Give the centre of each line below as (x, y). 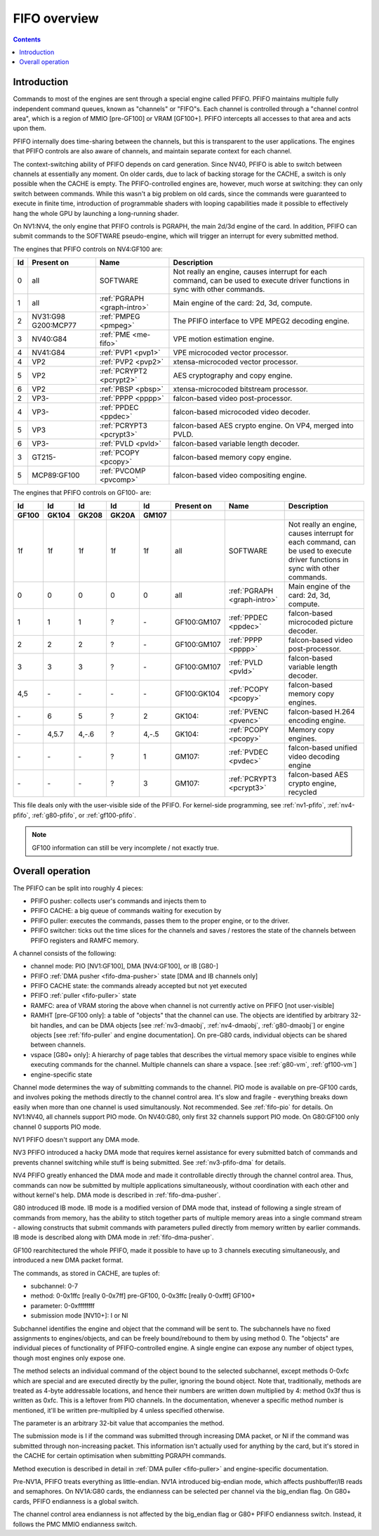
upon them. (29, 128)
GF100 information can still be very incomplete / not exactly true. (125, 847)
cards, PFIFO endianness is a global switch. (76, 1501)
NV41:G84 (49, 353)
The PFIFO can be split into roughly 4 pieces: (78, 888)
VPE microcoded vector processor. (231, 353)
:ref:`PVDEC (248, 753)
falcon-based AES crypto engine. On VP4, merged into (263, 425)
